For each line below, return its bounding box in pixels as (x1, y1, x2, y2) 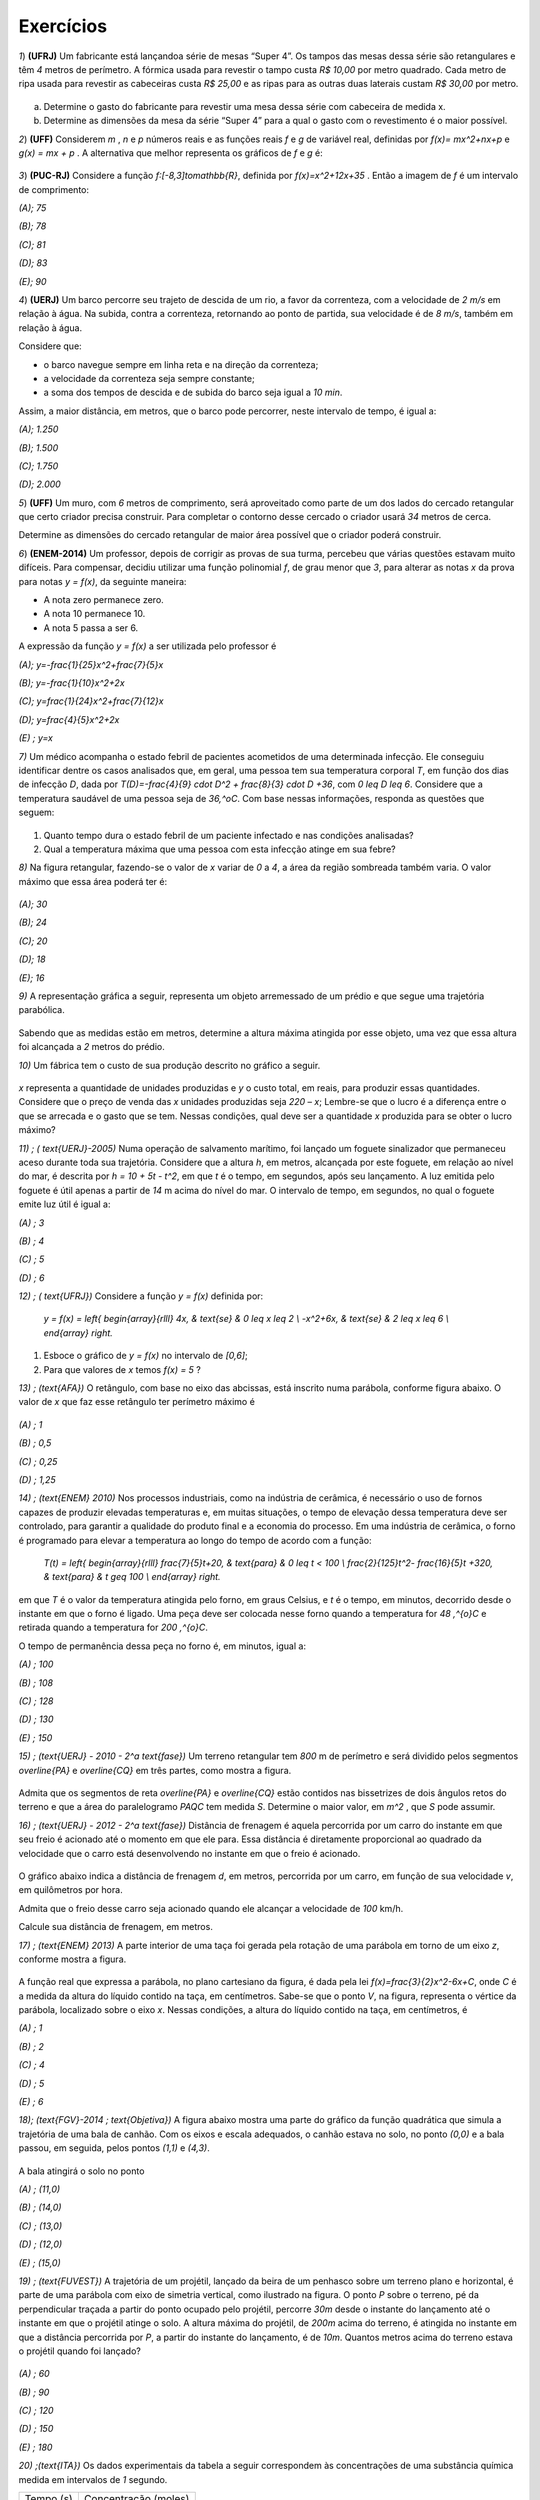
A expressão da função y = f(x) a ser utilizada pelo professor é (18, 640, 277, 652)
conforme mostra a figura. (18, 1953, 127, 1965)
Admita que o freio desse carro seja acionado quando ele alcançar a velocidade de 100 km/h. (18, 1902, 404, 1914)
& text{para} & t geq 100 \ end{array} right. (43, 1571, 221, 1583)
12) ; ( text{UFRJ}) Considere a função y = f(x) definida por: (18, 1290, 264, 1302)
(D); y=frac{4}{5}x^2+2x (18, 713, 120, 725)
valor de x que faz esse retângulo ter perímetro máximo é (18, 1396, 255, 1408)
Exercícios (18, 15, 108, 37)
